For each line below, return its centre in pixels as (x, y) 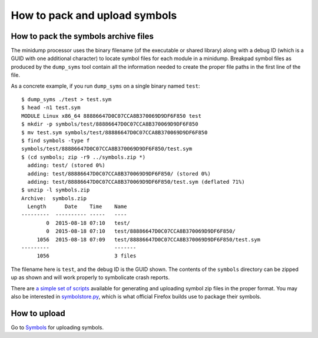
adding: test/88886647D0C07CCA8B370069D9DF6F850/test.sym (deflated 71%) (136, 182)
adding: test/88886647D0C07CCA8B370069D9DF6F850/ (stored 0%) (119, 173)
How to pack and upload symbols (94, 15)
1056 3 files (87, 256)
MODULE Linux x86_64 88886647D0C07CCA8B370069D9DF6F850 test (111, 116)
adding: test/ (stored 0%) (66, 165)
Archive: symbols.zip (54, 198)
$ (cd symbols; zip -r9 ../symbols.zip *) (84, 157)
